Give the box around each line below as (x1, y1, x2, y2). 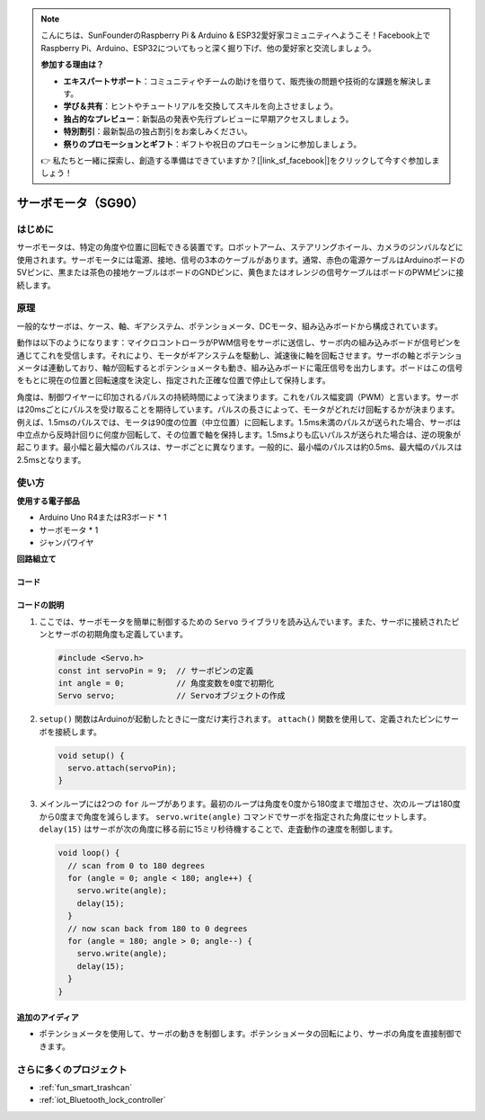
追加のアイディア (16, 1012, 80, 1023)
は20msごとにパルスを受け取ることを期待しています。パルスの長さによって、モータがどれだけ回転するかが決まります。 (16, 404, 460, 415)
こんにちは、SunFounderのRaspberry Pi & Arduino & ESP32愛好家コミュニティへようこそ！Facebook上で (40, 30, 431, 40)
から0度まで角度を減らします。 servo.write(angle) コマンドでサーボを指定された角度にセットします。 (39, 811, 431, 822)
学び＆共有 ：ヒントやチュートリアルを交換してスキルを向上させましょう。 (63, 101, 339, 111)
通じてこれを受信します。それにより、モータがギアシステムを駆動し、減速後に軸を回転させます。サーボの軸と (16, 350, 424, 360)
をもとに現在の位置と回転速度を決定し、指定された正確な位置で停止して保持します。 (16, 375, 331, 386)
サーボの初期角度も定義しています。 (54, 629, 189, 640)
